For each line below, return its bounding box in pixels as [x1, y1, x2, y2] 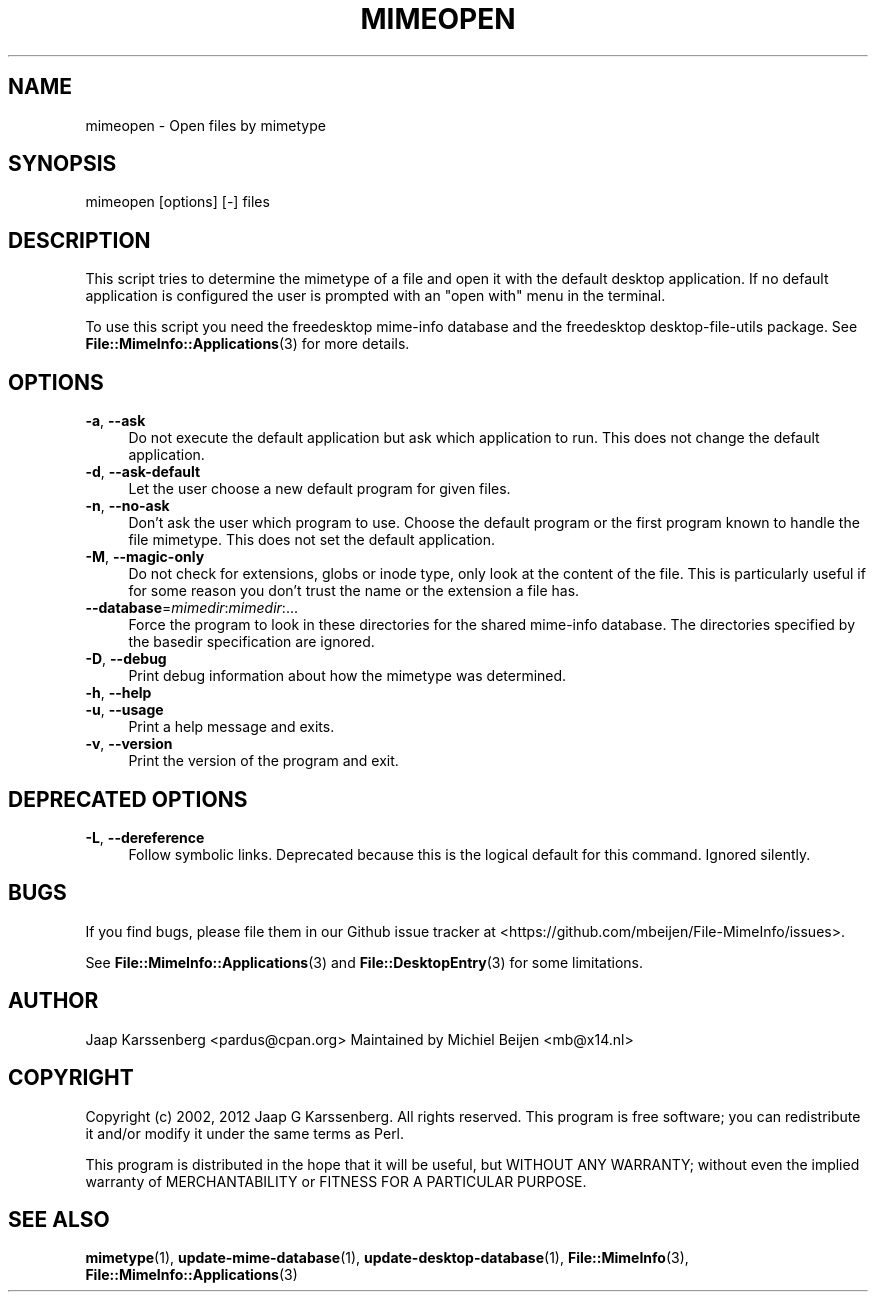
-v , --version [85, 735, 173, 753]
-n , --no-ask [85, 497, 170, 515]
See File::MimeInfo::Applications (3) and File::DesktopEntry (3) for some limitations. [85, 953, 643, 971]
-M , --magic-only [85, 548, 205, 566]
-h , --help [85, 684, 152, 702]
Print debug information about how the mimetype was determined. [128, 667, 567, 685]
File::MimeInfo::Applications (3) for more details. [85, 335, 410, 353]
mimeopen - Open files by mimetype [85, 116, 326, 134]
